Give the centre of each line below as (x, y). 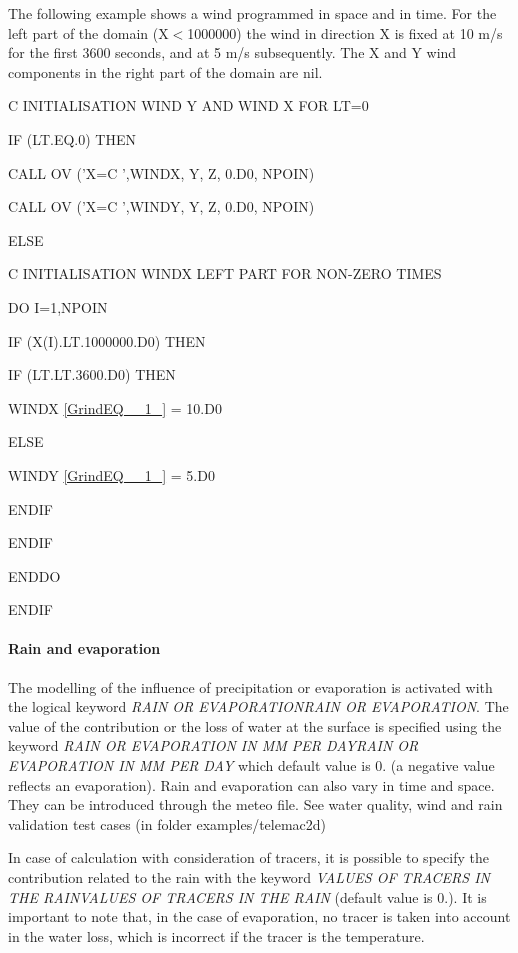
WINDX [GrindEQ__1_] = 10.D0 (115, 407)
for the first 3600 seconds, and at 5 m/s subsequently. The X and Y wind (232, 52)
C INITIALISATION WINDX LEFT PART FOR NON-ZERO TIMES (225, 273)
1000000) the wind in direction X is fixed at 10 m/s (345, 32)
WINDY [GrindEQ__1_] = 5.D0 (111, 474)
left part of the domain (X (88, 32)
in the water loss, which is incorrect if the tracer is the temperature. (216, 935)
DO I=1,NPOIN (58, 306)
